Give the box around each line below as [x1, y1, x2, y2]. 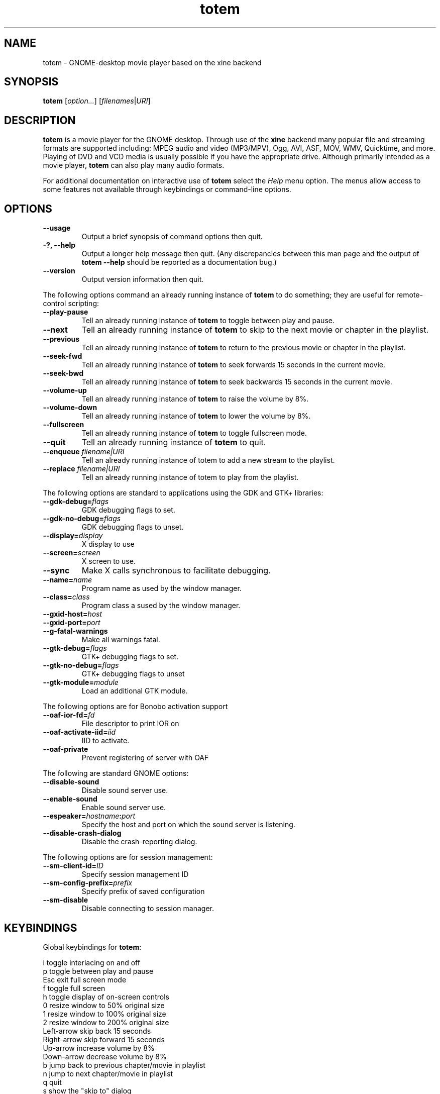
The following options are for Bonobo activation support [43, 702, 228, 711]
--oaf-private [43, 745, 88, 754]
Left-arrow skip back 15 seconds [43, 1026, 151, 1035]
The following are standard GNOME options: [43, 769, 189, 778]
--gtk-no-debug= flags [43, 661, 119, 670]
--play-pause [43, 308, 88, 317]
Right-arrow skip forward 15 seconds [43, 1035, 165, 1044]
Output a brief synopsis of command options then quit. [81, 232, 263, 241]
